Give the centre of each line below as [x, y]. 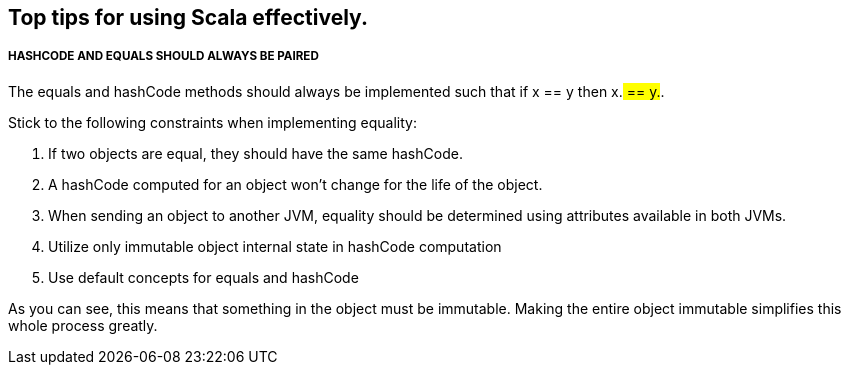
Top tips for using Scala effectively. [188, 17]
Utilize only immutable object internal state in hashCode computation [275, 246]
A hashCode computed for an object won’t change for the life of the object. [295, 184]
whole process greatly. [83, 325]
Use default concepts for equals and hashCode [203, 277]
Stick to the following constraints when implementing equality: [212, 122]
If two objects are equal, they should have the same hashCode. [255, 153]
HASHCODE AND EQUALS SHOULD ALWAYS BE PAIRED [163, 56]
